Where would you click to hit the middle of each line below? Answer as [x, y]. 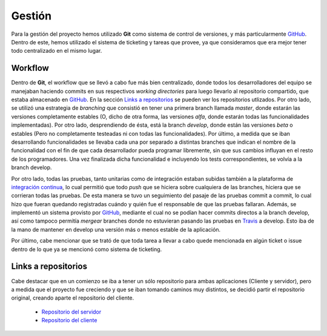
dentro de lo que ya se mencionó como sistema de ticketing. [87, 249]
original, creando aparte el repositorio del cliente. [73, 298]
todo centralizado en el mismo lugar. [57, 51]
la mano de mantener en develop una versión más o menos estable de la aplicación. [116, 229]
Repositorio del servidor [71, 312]
